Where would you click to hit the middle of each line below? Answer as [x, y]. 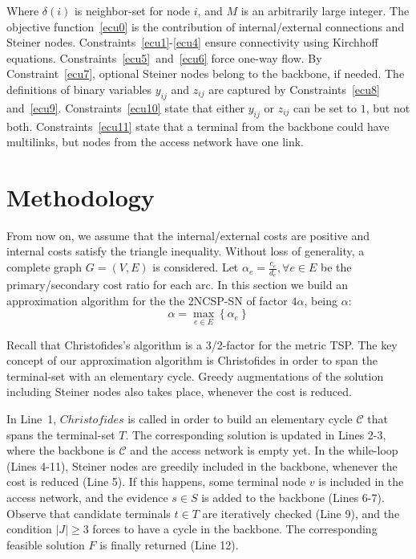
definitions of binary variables [79, 89]
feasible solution [46, 544]
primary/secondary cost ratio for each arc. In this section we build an [177, 285]
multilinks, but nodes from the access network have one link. [155, 142]
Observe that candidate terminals [89, 513]
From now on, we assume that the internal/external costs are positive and [188, 235]
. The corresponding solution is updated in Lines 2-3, [256, 434]
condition [29, 529]
